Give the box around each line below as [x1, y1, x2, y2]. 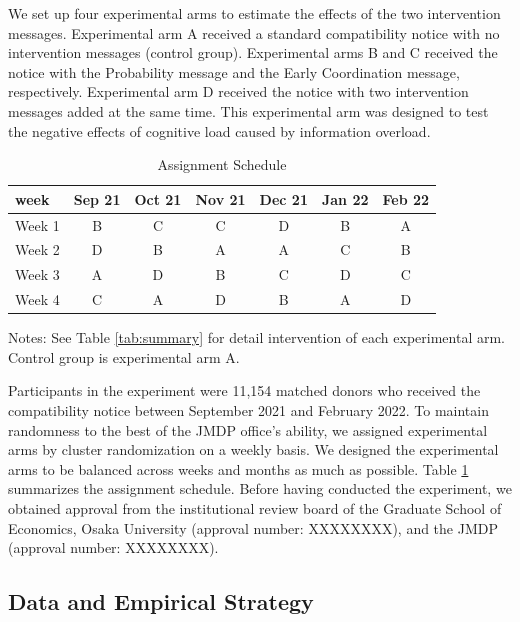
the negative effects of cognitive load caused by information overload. [8, 120, 431, 141]
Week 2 [15, 239, 60, 260]
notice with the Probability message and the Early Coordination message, [8, 61, 460, 82]
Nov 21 [195, 188, 246, 209]
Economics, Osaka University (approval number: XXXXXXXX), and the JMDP [8, 517, 498, 538]
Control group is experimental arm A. [8, 346, 240, 367]
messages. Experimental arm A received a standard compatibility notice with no [8, 22, 500, 43]
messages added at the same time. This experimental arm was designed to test [8, 100, 489, 121]
